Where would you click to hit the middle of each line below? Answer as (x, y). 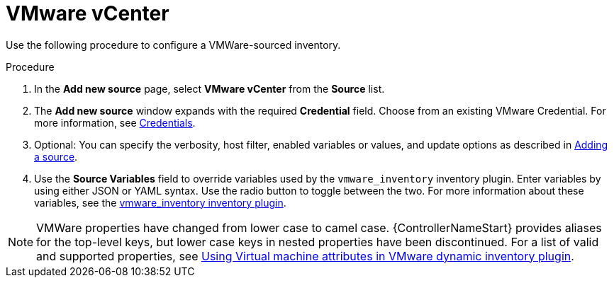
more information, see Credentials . (115, 122)
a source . (56, 156)
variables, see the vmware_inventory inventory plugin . (160, 202)
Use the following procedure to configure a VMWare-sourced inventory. (173, 45)
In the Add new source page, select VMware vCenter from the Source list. (210, 88)
